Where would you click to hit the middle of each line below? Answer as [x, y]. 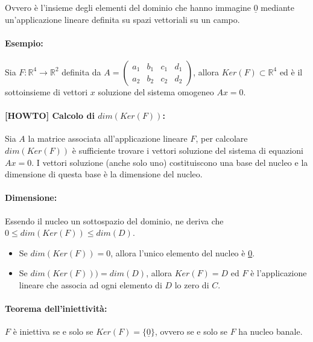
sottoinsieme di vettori [46, 91]
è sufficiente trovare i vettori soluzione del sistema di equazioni [188, 150]
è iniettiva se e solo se [53, 331]
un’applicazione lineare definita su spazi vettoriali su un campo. [122, 19]
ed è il [291, 71]
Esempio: [24, 43]
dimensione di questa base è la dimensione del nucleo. [104, 174]
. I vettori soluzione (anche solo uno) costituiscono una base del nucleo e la [170, 162]
